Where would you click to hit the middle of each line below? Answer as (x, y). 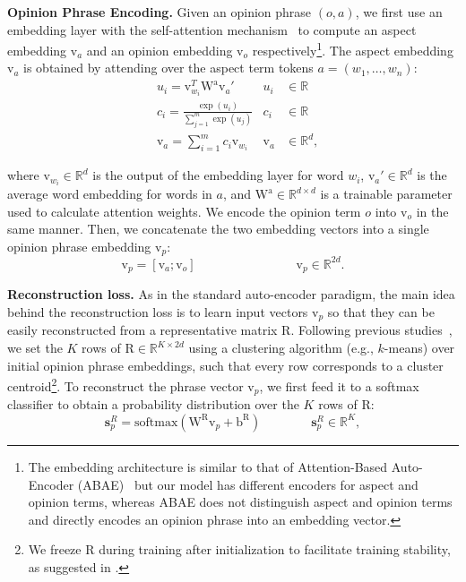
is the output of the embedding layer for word (218, 175)
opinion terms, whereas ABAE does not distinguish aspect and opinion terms (240, 502)
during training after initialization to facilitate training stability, (275, 549)
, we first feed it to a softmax (339, 385)
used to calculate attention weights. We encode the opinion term (184, 211)
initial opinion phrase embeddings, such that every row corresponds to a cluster (225, 365)
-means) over (419, 348)
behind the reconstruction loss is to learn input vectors (158, 311)
